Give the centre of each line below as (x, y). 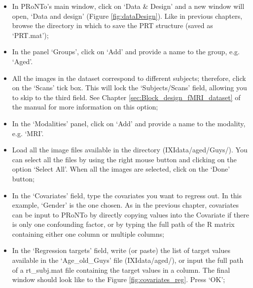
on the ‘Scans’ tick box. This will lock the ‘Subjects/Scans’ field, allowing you (129, 88)
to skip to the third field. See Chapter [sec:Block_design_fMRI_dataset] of (126, 97)
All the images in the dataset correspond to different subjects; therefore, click (129, 78)
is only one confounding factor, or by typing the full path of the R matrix (123, 224)
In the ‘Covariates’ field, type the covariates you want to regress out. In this (127, 195)
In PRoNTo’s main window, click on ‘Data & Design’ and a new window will (128, 6)
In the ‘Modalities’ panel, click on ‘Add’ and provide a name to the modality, (129, 123)
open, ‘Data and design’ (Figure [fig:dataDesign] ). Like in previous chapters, (127, 16)
